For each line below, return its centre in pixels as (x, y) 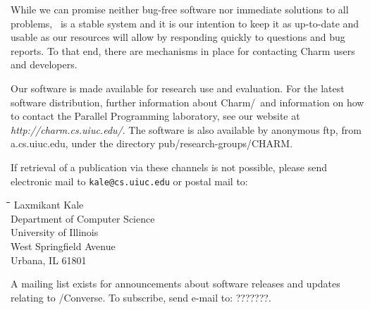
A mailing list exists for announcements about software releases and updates (175, 284)
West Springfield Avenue (63, 246)
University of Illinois (55, 232)
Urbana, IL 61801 (49, 260)
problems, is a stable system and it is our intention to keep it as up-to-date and (185, 23)
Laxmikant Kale (49, 205)
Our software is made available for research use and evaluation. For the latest (178, 88)
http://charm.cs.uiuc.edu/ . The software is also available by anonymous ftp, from (186, 129)
